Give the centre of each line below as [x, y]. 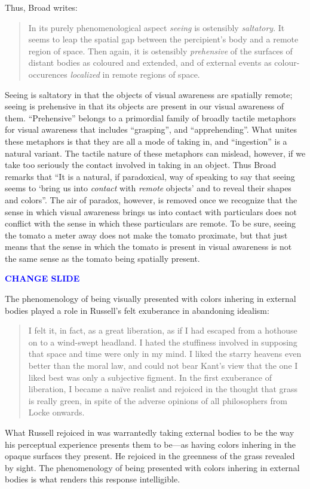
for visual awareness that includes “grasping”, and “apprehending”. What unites [151, 129]
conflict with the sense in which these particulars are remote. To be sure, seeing [151, 223]
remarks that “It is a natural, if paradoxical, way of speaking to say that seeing [150, 176]
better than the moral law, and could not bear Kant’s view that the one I [163, 366]
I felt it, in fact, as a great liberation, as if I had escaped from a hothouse [163, 330]
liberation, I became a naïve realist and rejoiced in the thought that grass [163, 389]
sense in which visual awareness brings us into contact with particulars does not [151, 211]
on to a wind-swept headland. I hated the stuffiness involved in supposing [163, 342]
